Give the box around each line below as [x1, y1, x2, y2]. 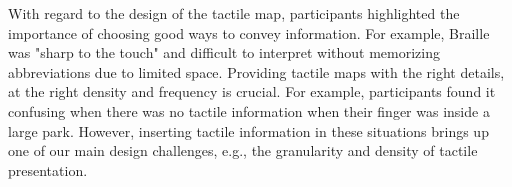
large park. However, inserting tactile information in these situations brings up [8, 120, 489, 141]
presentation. [8, 159, 88, 180]
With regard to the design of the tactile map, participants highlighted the [8, 3, 460, 23]
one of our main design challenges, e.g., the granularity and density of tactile [8, 140, 478, 161]
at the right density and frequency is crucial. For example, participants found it [8, 81, 496, 102]
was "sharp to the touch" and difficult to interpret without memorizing [8, 42, 440, 63]
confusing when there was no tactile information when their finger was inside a [8, 100, 490, 121]
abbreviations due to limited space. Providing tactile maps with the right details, [8, 61, 505, 82]
